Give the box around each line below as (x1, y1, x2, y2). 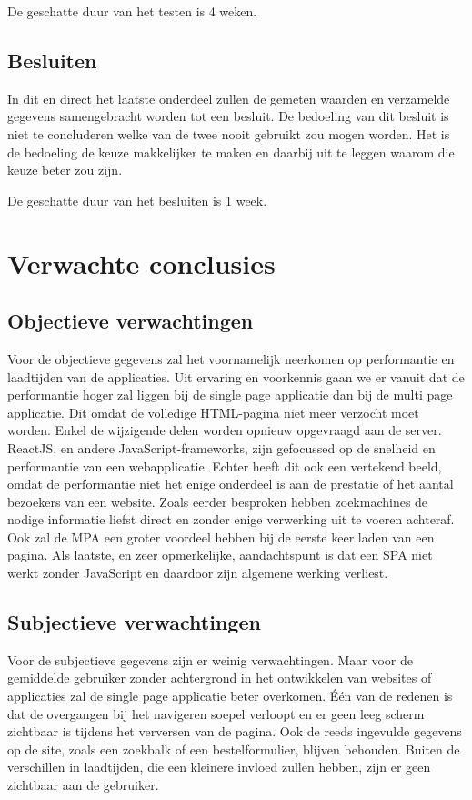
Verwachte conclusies (7, 244, 276, 281)
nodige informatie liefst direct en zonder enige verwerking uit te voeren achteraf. (7, 510, 455, 529)
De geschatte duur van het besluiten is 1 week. (7, 190, 267, 209)
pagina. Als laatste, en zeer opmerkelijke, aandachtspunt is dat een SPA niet (7, 545, 433, 564)
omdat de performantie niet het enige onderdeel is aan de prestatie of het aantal (7, 474, 454, 493)
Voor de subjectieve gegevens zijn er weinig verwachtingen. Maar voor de (7, 650, 413, 669)
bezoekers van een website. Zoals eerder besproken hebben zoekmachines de (7, 491, 428, 511)
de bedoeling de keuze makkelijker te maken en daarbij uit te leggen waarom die (7, 142, 455, 161)
